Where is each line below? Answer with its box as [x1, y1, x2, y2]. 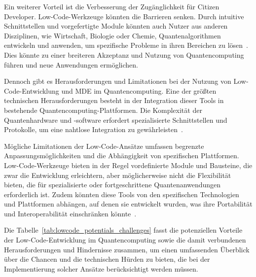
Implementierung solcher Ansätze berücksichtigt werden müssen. [4, 263, 198, 274]
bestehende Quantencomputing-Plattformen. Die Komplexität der [4, 104, 202, 115]
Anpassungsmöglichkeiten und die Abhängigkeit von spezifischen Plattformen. [4, 150, 239, 161]
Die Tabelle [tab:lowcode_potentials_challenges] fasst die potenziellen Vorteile [4, 225, 243, 235]
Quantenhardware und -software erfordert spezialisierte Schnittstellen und [4, 114, 227, 125]
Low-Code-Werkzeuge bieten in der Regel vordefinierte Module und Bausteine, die [4, 160, 253, 170]
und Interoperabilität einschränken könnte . [4, 208, 137, 218]
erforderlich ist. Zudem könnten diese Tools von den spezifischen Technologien [4, 189, 239, 199]
